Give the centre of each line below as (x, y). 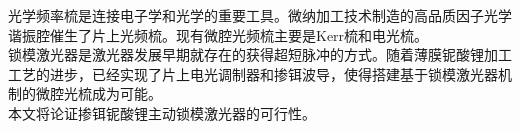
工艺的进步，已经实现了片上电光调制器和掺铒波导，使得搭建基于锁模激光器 (253, 73)
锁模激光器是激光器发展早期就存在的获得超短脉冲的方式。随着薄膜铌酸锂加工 (260, 54)
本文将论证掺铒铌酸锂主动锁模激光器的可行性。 (162, 112)
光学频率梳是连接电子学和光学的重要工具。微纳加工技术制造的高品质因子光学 (260, 15)
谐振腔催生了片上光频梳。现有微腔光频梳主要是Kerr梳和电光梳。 (218, 34)
